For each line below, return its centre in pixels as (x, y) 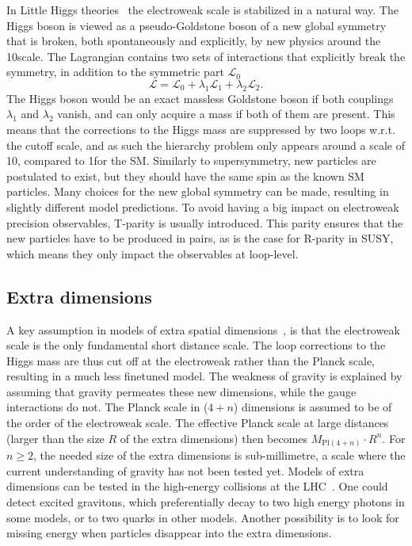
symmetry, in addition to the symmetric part (115, 72)
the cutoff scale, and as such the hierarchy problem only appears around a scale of (206, 145)
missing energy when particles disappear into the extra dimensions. (169, 533)
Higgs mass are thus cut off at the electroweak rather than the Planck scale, (191, 360)
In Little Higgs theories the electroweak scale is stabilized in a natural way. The (202, 10)
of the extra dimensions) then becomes (214, 438)
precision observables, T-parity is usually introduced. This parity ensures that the (205, 222)
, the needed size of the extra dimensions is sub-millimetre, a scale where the (219, 455)
